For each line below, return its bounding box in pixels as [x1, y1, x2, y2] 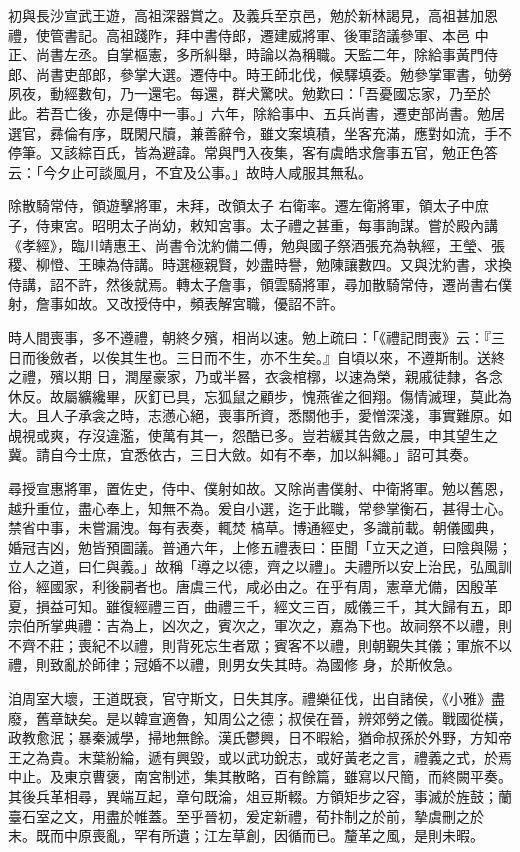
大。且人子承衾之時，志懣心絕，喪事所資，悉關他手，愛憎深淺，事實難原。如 [8, 405, 512, 426]
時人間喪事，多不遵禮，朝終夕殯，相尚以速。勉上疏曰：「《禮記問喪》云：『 [8, 326, 491, 347]
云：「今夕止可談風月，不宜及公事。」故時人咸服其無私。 [8, 161, 372, 182]
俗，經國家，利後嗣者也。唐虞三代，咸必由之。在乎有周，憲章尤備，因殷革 [8, 576, 498, 597]
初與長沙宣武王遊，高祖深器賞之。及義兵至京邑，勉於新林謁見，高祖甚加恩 [8, 5, 498, 25]
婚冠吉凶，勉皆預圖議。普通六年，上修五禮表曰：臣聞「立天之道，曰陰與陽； [8, 536, 512, 557]
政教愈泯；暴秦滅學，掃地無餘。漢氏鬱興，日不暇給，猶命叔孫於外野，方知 [8, 727, 498, 748]
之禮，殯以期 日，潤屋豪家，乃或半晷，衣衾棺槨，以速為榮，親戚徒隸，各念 [8, 366, 503, 387]
